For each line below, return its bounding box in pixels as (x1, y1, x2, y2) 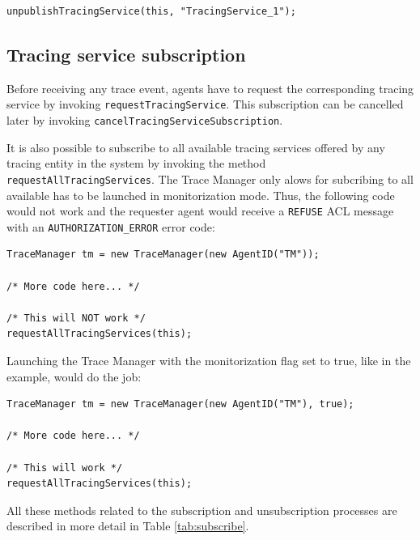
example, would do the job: (6, 368, 142, 385)
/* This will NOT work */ (6, 312, 146, 324)
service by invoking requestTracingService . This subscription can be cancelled (6, 96, 404, 113)
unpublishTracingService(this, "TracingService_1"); (6, 6, 296, 17)
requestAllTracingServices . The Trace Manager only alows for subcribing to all (6, 170, 414, 187)
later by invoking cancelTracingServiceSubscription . (6, 112, 283, 129)
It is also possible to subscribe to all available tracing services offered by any (6, 138, 385, 155)
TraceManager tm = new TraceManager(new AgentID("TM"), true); (6, 398, 354, 410)
